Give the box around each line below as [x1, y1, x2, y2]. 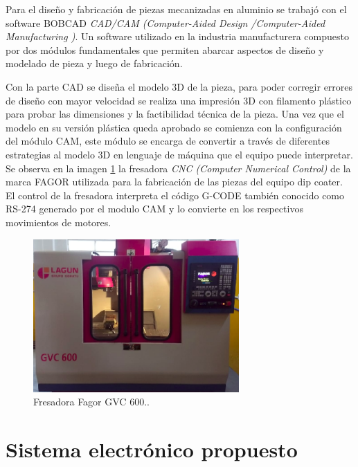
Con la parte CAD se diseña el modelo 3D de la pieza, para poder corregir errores [6, 79, 353, 93]
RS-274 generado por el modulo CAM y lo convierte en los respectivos [6, 201, 303, 216]
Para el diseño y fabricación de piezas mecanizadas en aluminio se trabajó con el [6, 2, 347, 16]
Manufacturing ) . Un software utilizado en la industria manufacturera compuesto [6, 29, 349, 44]
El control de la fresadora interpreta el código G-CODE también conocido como [6, 187, 345, 202]
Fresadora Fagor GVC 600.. [33, 394, 150, 409]
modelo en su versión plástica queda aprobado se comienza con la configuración [6, 120, 342, 134]
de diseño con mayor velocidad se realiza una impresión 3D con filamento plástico [6, 93, 352, 107]
